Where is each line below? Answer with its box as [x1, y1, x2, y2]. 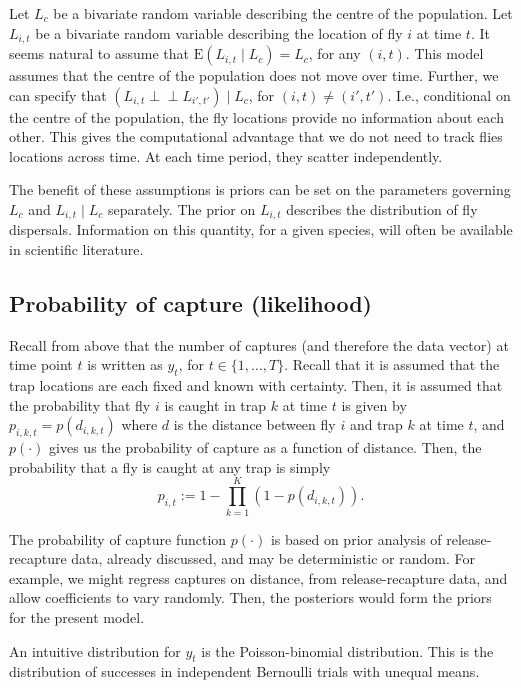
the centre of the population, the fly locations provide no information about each [9, 106, 504, 127]
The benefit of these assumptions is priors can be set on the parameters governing [9, 179, 511, 200]
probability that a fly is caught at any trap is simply [9, 456, 331, 477]
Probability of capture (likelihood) [9, 288, 373, 319]
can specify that [9, 84, 107, 105]
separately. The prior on [108, 199, 256, 220]
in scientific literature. [9, 239, 144, 260]
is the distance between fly [173, 414, 336, 435]
